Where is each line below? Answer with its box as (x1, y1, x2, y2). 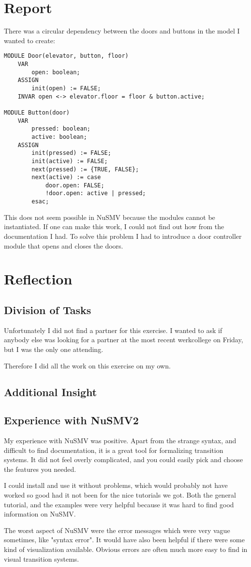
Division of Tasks (4, 302, 91, 317)
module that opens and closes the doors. (4, 240, 123, 250)
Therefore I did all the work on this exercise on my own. (4, 360, 171, 370)
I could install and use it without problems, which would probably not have (4, 480, 228, 490)
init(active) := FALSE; (31, 157, 108, 165)
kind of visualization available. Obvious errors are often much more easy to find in (4, 544, 248, 554)
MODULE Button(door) (4, 109, 70, 116)
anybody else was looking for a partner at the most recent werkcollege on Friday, (4, 334, 243, 345)
